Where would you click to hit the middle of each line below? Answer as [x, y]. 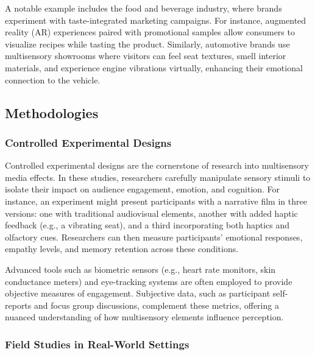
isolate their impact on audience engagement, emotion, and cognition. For [143, 189]
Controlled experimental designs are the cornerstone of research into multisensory [157, 165]
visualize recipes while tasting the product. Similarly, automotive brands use [147, 44]
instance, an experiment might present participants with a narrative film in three [156, 201]
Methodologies [52, 112]
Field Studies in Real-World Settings [97, 344]
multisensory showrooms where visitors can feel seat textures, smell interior [146, 56]
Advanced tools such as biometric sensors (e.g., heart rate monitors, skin [140, 269]
